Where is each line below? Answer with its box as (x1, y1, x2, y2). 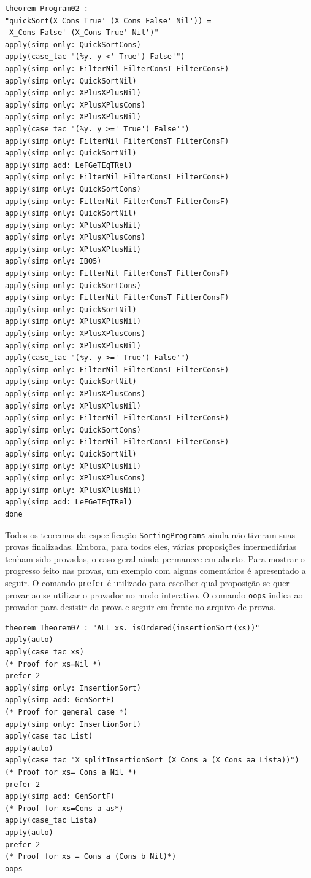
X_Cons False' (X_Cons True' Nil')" (9, 28, 159, 37)
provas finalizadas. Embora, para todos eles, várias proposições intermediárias (5, 540, 297, 553)
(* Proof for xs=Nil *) (5, 659, 102, 668)
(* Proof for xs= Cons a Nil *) (5, 768, 137, 777)
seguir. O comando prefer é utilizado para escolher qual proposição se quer (5, 576, 290, 589)
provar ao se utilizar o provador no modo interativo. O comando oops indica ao (5, 588, 303, 601)
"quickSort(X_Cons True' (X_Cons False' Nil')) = (5, 16, 212, 25)
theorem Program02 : (5, 4, 89, 13)
